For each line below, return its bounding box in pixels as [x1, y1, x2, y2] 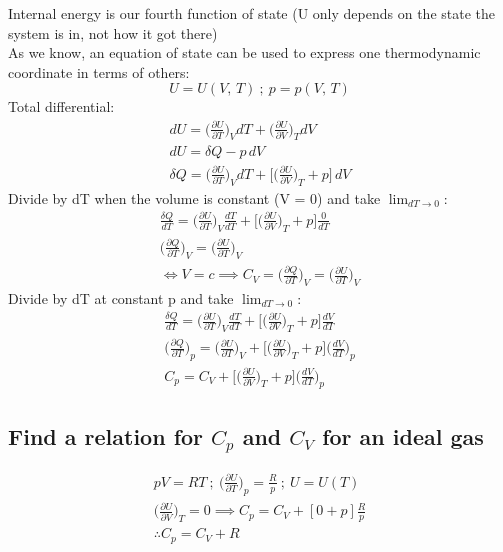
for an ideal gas [322, 420, 484, 451]
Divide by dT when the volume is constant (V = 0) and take [8, 187, 381, 208]
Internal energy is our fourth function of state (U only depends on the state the [8, 3, 495, 23]
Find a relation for [8, 420, 204, 451]
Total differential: [8, 96, 115, 117]
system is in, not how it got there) [8, 22, 218, 43]
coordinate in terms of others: [8, 61, 190, 82]
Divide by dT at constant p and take [8, 287, 234, 308]
